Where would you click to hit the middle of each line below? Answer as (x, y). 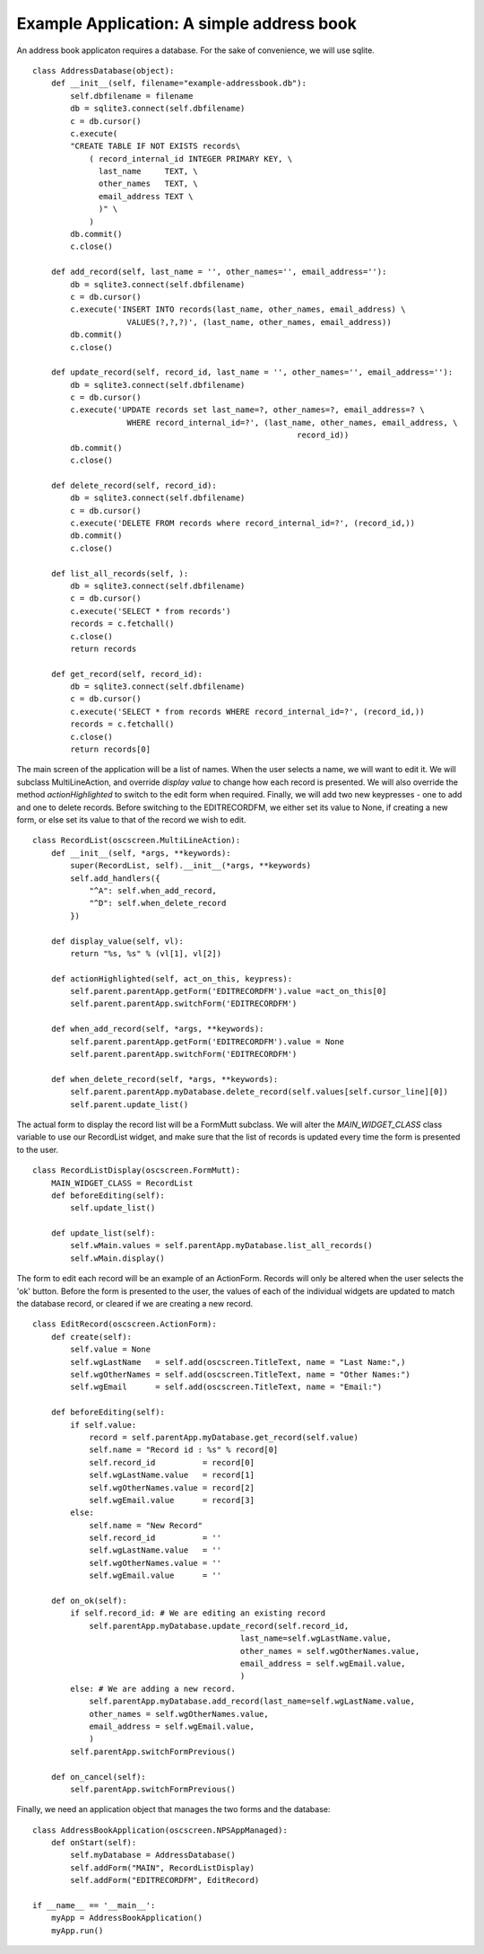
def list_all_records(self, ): (120, 573)
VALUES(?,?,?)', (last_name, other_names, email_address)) (259, 322)
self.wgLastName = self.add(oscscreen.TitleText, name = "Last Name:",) (238, 1362)
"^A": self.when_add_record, (153, 890)
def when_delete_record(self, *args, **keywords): (164, 1079)
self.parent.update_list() (130, 1104)
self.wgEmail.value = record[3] (172, 1500)
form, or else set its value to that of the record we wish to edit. (131, 819)
